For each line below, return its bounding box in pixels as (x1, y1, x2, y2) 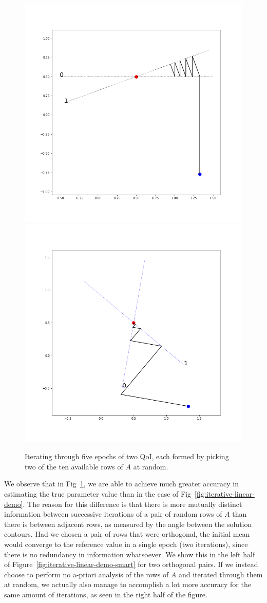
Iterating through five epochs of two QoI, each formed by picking (25, 451, 229, 462)
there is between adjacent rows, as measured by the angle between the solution (4, 518, 252, 529)
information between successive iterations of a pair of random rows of (4, 508, 222, 519)
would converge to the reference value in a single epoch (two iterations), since (4, 538, 248, 549)
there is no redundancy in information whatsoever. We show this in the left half (4, 549, 255, 559)
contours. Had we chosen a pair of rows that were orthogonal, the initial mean (4, 529, 250, 539)
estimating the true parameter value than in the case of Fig (4, 488, 192, 499)
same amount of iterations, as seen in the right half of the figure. (4, 589, 207, 599)
